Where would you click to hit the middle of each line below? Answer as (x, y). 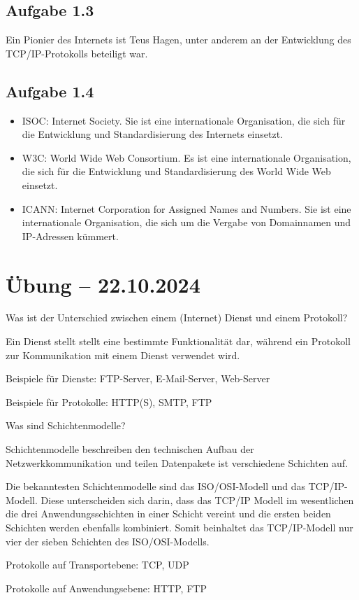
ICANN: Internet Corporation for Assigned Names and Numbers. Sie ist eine (186, 208)
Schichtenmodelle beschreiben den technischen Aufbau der (130, 449)
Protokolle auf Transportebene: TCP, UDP (97, 565)
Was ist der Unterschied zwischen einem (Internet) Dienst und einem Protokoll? (177, 318)
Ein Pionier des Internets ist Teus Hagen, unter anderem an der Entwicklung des (178, 40)
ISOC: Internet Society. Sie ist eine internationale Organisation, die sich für (184, 120)
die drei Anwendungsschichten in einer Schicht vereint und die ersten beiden (168, 514)
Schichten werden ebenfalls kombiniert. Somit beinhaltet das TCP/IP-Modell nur (179, 527)
